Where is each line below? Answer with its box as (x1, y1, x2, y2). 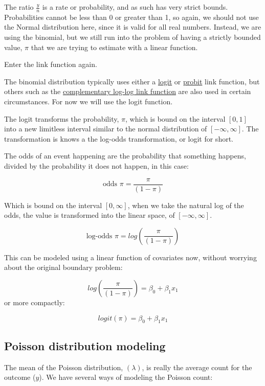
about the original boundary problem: (4, 262, 123, 273)
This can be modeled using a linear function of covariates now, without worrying (4, 252, 257, 262)
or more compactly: (4, 297, 65, 307)
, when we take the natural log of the (127, 199, 244, 210)
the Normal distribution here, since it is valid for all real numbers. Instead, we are (4, 21, 261, 32)
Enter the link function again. (4, 59, 97, 70)
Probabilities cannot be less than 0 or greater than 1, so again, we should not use (4, 11, 259, 22)
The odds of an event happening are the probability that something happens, (4, 150, 246, 161)
